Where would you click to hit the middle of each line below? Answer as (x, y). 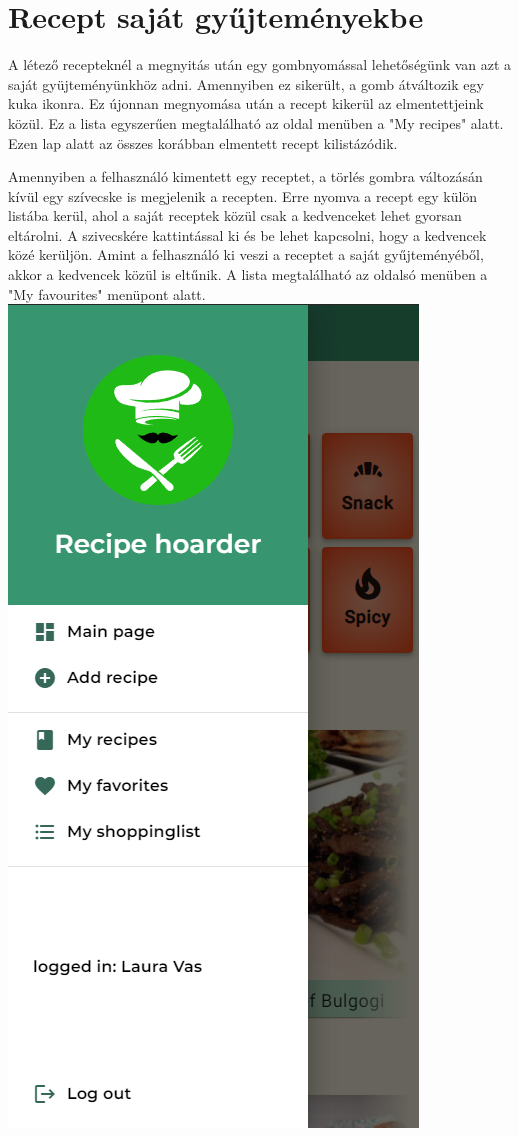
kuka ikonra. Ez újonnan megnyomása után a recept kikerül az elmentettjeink (246, 103)
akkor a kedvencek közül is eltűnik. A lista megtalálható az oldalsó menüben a (248, 274)
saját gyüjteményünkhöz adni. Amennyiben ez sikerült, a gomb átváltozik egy (246, 83)
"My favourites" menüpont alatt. (107, 293)
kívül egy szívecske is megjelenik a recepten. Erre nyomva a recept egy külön (243, 195)
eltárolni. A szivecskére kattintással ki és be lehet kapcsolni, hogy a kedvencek (247, 234)
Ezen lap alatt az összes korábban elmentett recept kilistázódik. (203, 142)
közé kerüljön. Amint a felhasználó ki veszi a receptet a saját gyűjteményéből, (246, 254)
